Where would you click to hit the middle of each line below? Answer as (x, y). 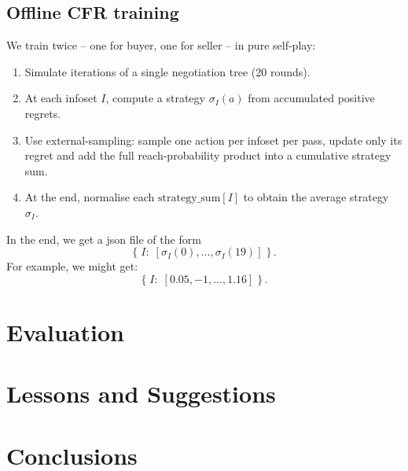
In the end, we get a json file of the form (104, 239)
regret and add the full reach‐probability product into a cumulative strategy (208, 155)
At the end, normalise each (90, 197)
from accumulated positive (311, 98)
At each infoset (61, 98)
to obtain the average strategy (316, 197)
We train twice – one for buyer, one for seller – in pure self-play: (161, 45)
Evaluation (65, 331)
